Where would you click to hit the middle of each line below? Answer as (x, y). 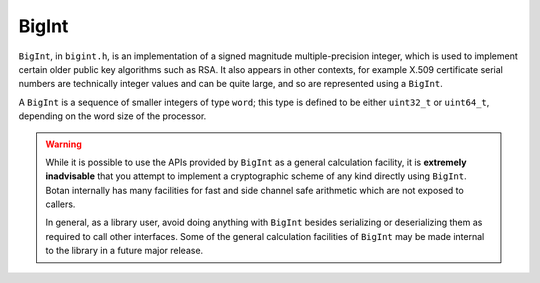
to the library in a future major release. (124, 251)
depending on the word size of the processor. (112, 116)
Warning (63, 144)
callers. (60, 204)
